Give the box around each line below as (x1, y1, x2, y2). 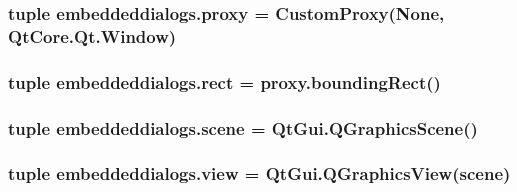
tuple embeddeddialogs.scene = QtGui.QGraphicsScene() (8, 115, 478, 140)
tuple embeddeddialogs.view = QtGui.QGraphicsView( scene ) (8, 161, 511, 186)
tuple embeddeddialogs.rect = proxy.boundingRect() (8, 69, 441, 94)
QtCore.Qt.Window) (8, 23, 177, 48)
